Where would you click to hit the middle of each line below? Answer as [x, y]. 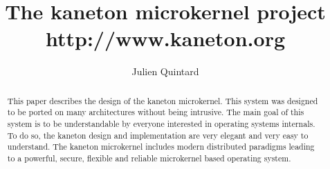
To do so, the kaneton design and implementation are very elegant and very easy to [158, 135]
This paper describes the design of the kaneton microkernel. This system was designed [163, 100]
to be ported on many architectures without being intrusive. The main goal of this [156, 112]
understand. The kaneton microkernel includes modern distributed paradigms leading [161, 147]
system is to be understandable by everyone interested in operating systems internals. [161, 124]
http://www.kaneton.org [165, 38]
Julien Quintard [165, 71]
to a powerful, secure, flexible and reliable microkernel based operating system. [149, 158]
